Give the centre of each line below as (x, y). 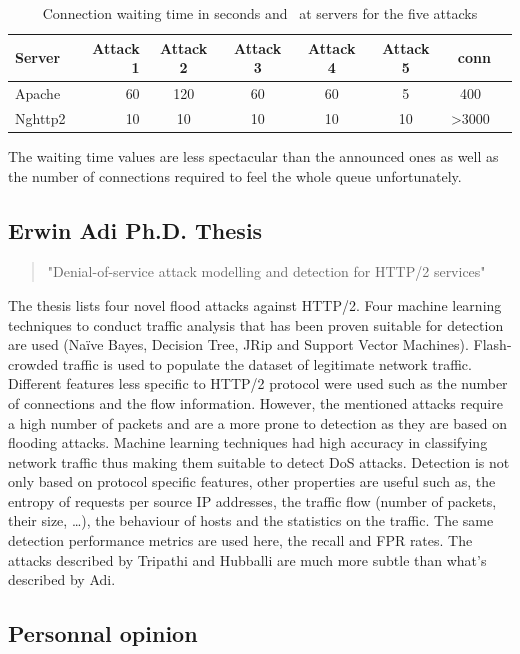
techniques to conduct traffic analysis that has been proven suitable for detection (256, 324)
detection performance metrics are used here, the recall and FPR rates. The (240, 540)
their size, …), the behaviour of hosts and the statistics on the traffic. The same (251, 520)
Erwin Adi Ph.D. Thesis (135, 229)
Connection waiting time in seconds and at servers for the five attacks (260, 13)
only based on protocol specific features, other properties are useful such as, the (252, 481)
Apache (38, 93)
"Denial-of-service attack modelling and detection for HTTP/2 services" (266, 271)
